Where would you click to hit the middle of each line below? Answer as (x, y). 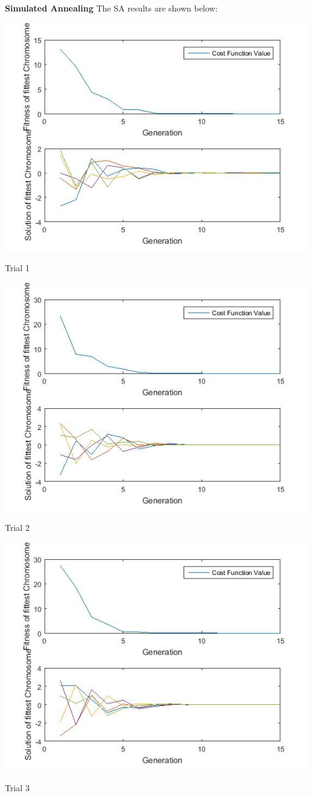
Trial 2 (17, 528)
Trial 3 (17, 787)
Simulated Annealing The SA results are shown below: (111, 8)
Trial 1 (17, 268)
